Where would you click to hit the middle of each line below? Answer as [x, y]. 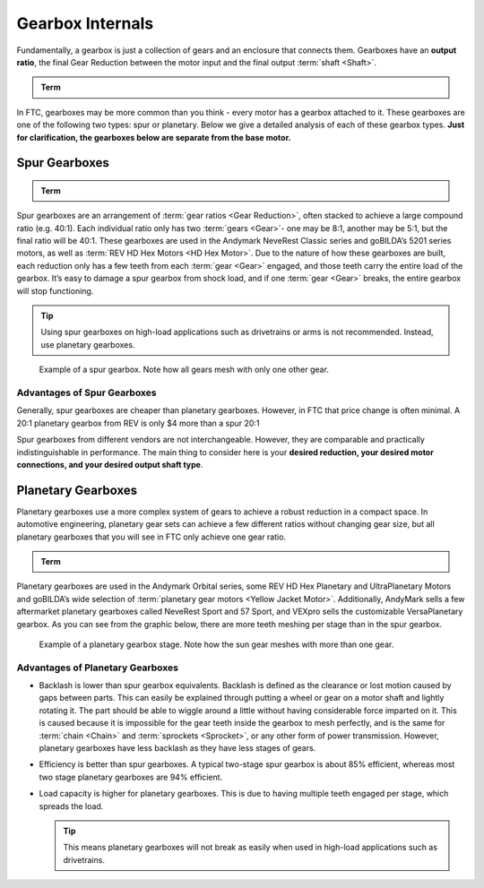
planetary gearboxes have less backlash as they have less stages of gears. [177, 748]
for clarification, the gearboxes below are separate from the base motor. [154, 137]
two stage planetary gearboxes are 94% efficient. [131, 777]
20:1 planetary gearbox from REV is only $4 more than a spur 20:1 [138, 423]
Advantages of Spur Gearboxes [86, 392]
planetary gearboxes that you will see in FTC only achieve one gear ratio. [151, 537]
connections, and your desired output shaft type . [110, 464]
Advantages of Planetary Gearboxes [98, 668]
